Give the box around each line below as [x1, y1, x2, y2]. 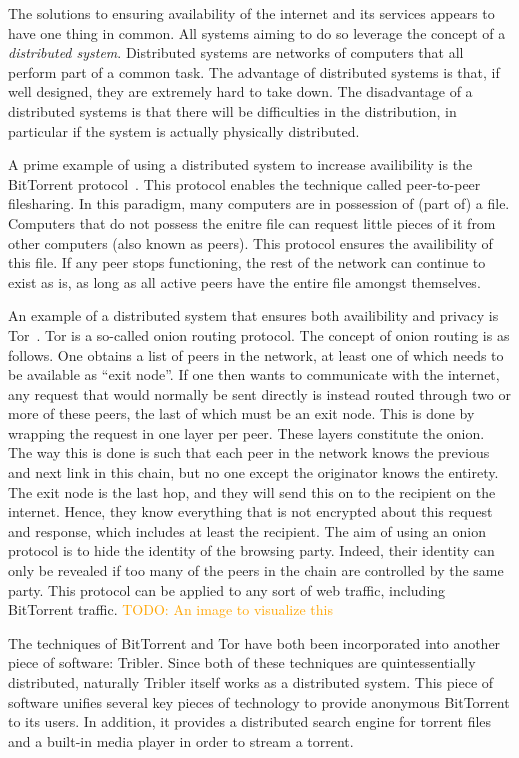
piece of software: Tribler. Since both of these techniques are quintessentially [8, 652, 476, 673]
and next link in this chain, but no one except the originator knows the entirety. [8, 462, 499, 483]
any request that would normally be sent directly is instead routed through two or [8, 383, 512, 404]
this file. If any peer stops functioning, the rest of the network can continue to [8, 252, 486, 273]
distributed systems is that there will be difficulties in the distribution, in [8, 100, 457, 121]
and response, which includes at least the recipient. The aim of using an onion [8, 520, 487, 541]
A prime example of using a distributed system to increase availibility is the [8, 154, 473, 175]
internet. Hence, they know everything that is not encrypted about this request [8, 501, 493, 522]
